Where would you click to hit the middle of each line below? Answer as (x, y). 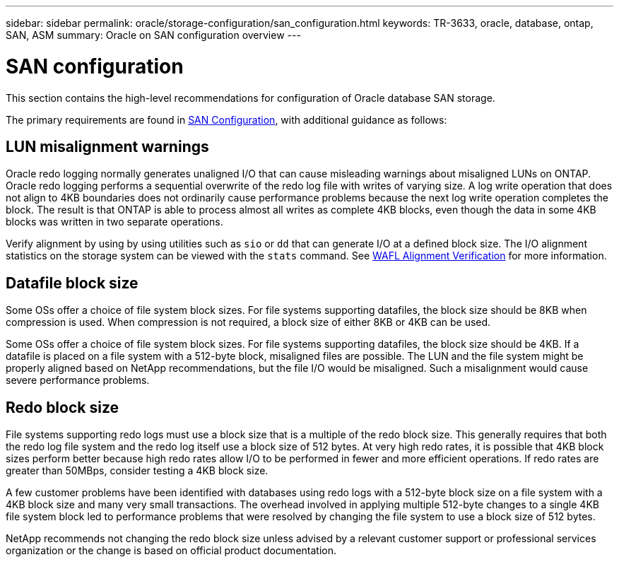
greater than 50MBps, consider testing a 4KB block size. (137, 471)
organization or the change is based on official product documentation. (171, 551)
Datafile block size (72, 283)
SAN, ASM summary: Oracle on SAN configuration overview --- (153, 35)
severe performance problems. (78, 380)
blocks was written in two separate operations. (114, 222)
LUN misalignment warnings (107, 146)
